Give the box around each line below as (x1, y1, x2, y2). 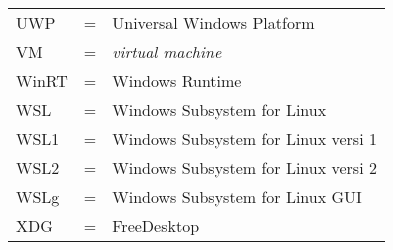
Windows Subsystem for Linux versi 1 (112, 127, 377, 150)
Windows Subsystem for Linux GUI (112, 185, 362, 208)
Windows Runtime (112, 69, 242, 92)
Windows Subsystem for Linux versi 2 (112, 156, 377, 179)
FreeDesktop (112, 214, 200, 237)
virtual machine (112, 40, 222, 63)
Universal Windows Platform (112, 11, 315, 34)
